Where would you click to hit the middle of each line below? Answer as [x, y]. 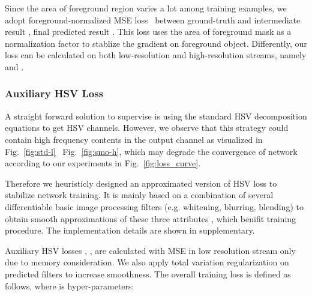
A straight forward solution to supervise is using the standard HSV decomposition [156, 116]
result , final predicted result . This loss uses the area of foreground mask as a [148, 32]
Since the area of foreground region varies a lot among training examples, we [146, 8]
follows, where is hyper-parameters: [70, 285]
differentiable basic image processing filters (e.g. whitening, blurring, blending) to [154, 206]
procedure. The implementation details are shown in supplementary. [130, 230]
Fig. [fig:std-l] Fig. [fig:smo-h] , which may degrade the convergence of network [151, 151]
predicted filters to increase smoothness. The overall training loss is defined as [148, 273]
